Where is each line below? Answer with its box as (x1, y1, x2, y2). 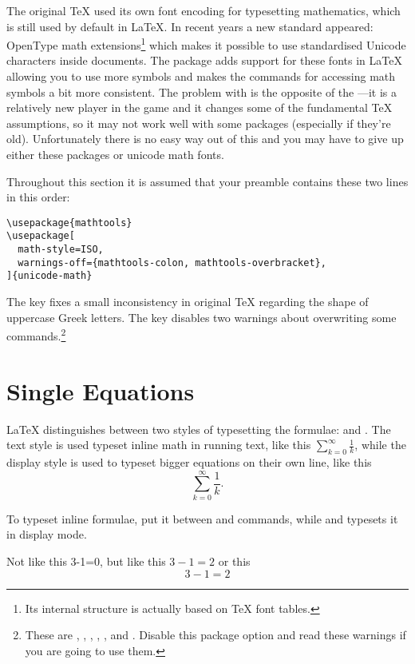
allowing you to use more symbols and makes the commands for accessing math (6, 68, 396, 85)
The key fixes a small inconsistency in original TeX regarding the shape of (6, 293, 369, 310)
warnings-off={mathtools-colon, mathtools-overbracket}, (18, 256, 326, 268)
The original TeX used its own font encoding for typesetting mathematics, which (6, 2, 401, 18)
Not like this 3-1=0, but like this (6, 552, 166, 569)
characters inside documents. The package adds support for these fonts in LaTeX (6, 52, 402, 69)
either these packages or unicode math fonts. (6, 146, 224, 162)
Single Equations (6, 374, 195, 407)
